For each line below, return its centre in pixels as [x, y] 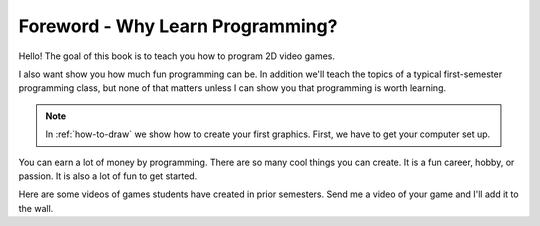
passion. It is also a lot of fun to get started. [108, 176]
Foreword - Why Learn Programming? [178, 26]
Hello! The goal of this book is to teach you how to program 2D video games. [176, 56]
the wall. [36, 208]
